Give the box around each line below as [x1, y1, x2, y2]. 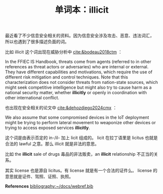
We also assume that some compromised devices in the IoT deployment [5, 114, 149, 120]
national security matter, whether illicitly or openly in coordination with [5, 90, 147, 96]
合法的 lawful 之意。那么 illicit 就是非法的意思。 [5, 141, 99, 147]
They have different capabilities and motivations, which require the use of [5, 69, 153, 75]
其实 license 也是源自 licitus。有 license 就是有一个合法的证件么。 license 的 [5, 168, 158, 174]
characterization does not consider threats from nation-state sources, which [5, 80, 158, 85]
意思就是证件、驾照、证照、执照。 [5, 174, 73, 179]
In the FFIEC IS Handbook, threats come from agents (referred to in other [5, 59, 152, 65]
